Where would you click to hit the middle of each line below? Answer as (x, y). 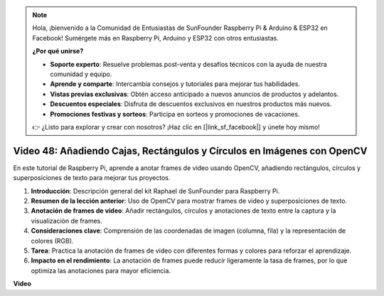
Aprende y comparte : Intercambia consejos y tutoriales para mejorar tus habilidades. (175, 84)
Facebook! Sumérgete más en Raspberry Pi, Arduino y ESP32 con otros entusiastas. (155, 38)
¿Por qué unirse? (58, 51)
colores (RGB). (52, 240)
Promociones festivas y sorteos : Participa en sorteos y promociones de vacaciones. (175, 114)
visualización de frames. (66, 221)
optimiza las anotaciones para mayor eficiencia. (101, 270)
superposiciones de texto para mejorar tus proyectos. (92, 178)
